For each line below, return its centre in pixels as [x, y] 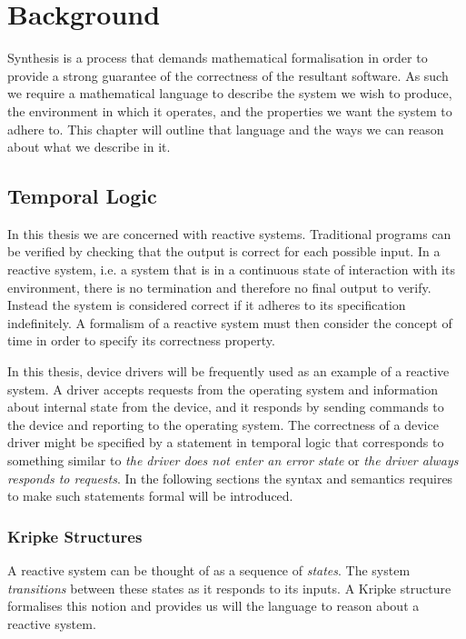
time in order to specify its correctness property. [141, 340]
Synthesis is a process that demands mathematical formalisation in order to [218, 58]
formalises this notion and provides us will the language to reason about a [213, 606]
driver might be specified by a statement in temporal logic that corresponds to [226, 442]
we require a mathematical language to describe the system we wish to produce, [230, 93]
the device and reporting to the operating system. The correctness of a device [223, 424]
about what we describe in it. [89, 147]
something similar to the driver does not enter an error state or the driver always [233, 460]
